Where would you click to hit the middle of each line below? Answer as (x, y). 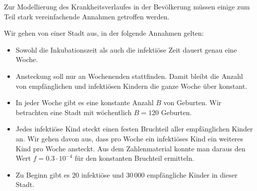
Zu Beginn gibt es (43, 174)
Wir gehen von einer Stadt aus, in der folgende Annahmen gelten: (104, 33)
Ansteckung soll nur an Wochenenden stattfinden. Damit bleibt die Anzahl (129, 76)
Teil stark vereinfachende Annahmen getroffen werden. (87, 16)
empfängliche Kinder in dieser (192, 174)
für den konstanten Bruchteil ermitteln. (134, 158)
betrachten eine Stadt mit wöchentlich (74, 112)
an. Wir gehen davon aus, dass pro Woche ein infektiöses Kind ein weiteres (129, 138)
